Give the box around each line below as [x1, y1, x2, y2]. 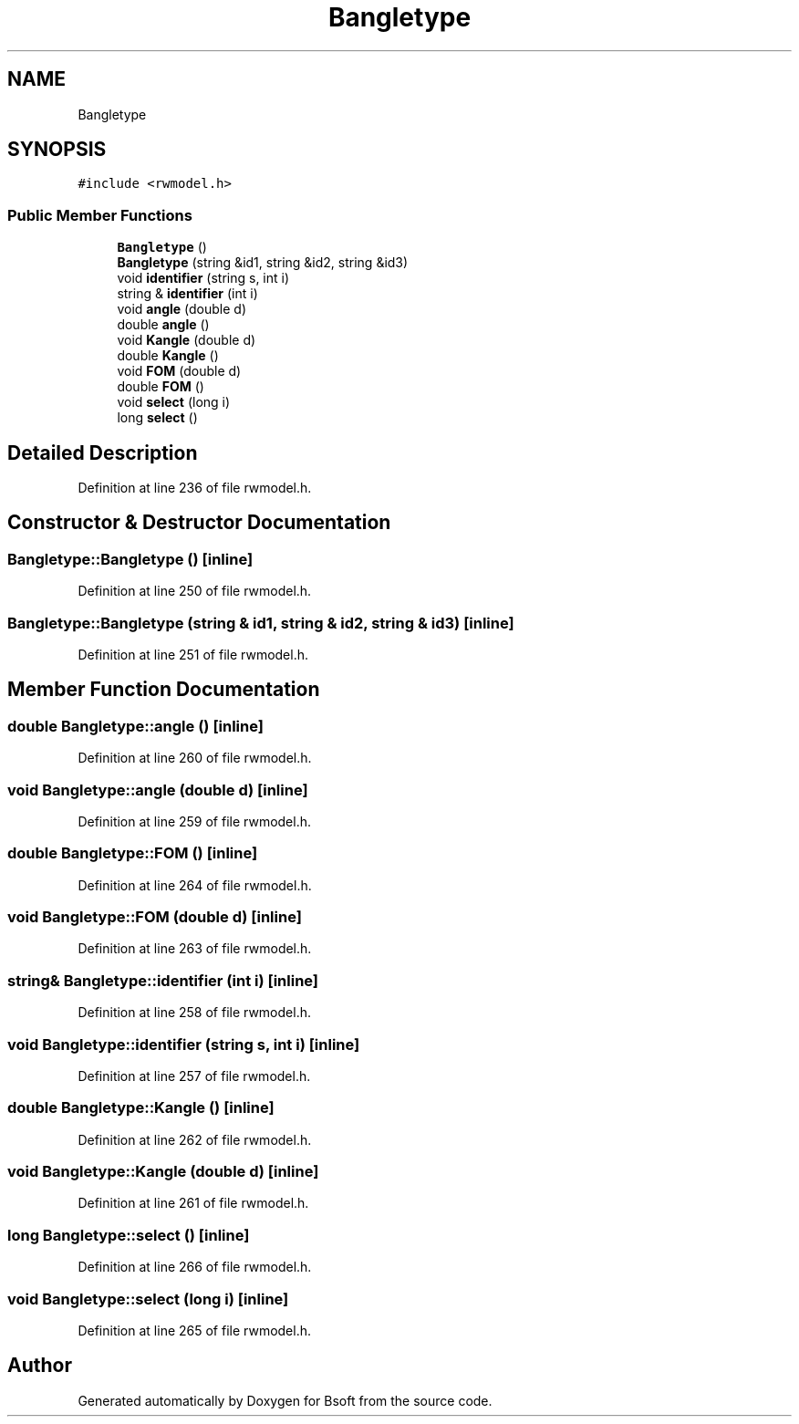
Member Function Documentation [7, 678, 320, 702]
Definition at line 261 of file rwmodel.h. [78, 1195, 309, 1211]
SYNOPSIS [7, 138, 107, 161]
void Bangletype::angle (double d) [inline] [7, 780, 308, 799]
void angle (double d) [117, 301, 246, 317]
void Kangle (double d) [117, 332, 256, 348]
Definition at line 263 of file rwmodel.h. [78, 941, 312, 957]
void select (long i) [117, 394, 231, 411]
